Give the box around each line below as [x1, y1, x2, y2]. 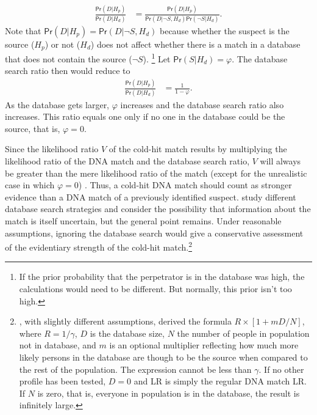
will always [260, 154, 301, 167]
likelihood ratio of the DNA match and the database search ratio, [5, 154, 250, 167]
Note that [5, 24, 41, 37]
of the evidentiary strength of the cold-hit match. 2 [5, 239, 193, 253]
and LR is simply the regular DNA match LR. [134, 375, 307, 387]
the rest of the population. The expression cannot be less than [19, 362, 252, 375]
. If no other [258, 362, 304, 375]
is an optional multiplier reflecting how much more [109, 339, 299, 351]
